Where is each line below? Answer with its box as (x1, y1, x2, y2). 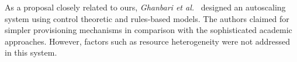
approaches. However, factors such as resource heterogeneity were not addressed (5, 35, 291, 47)
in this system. (5, 46, 57, 59)
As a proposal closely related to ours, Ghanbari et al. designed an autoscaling (5, 1, 286, 13)
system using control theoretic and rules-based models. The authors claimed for (5, 12, 289, 24)
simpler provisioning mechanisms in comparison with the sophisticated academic (5, 24, 292, 36)
